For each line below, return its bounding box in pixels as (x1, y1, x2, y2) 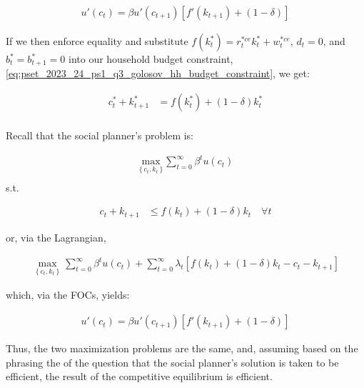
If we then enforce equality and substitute (6, 34, 188, 49)
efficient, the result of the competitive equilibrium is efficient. (6, 369, 273, 384)
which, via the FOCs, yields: (6, 287, 130, 302)
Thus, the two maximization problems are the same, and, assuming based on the (6, 341, 358, 356)
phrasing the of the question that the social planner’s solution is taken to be (6, 354, 339, 369)
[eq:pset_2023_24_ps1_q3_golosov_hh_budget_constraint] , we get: (6, 66, 310, 81)
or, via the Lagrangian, (6, 229, 106, 244)
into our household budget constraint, (68, 51, 233, 66)
